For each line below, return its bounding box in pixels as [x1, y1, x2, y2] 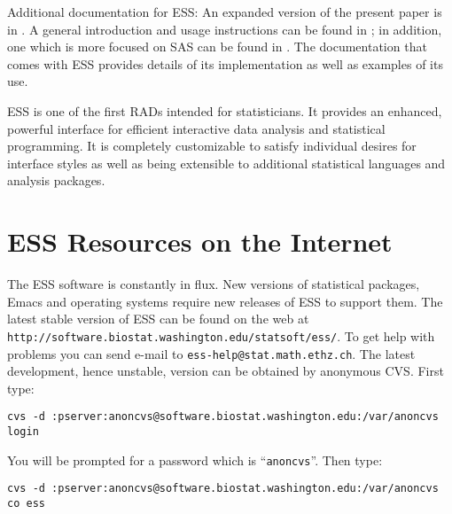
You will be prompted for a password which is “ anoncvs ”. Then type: [7, 450, 383, 469]
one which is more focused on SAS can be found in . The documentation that [7, 37, 427, 56]
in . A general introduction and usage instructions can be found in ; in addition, [7, 19, 442, 38]
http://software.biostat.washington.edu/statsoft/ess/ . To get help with [7, 326, 435, 345]
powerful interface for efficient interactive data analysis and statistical [7, 119, 386, 137]
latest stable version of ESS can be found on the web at [7, 309, 309, 328]
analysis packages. [7, 171, 105, 190]
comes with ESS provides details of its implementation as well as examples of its [7, 54, 443, 73]
